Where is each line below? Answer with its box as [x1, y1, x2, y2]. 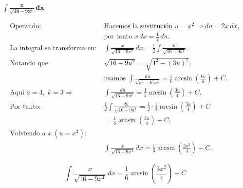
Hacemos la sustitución [104, 22, 173, 30]
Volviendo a [10, 130, 46, 137]
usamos [104, 75, 126, 82]
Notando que [10, 59, 48, 67]
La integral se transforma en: [10, 44, 96, 52]
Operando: [10, 22, 41, 30]
